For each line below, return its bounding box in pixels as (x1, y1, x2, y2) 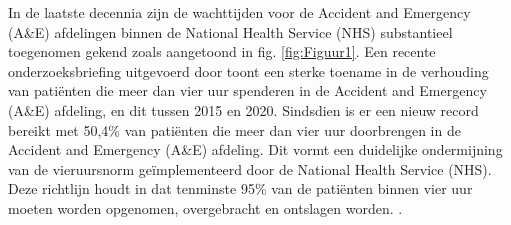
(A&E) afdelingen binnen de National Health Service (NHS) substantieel (8, 21, 453, 42)
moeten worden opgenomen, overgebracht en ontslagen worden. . (8, 197, 403, 218)
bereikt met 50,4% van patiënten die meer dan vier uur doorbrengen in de (8, 119, 461, 140)
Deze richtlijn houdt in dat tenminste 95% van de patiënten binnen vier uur (8, 178, 473, 199)
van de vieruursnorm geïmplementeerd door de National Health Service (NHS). (8, 158, 492, 179)
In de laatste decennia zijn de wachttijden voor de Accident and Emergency (8, 2, 471, 22)
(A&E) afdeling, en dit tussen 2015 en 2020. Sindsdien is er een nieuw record (8, 99, 479, 120)
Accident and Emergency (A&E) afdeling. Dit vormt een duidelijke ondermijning (8, 139, 503, 160)
